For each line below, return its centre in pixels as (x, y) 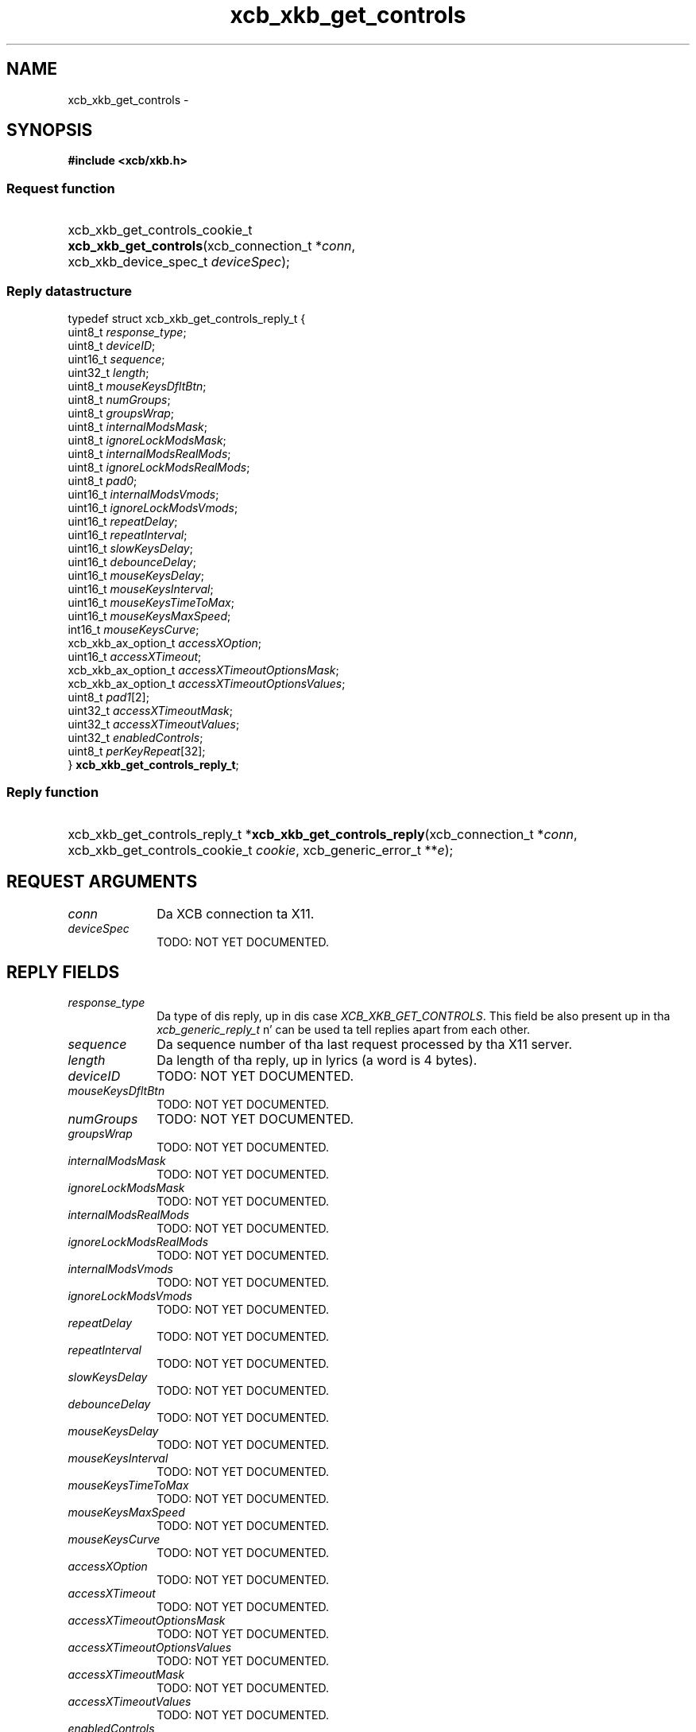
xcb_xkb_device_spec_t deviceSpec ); (179, 262)
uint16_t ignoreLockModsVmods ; (153, 507)
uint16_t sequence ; (116, 359)
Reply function (53, 792)
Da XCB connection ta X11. (236, 913)
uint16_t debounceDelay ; (132, 561)
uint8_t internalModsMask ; (137, 426)
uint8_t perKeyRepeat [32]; (137, 751)
